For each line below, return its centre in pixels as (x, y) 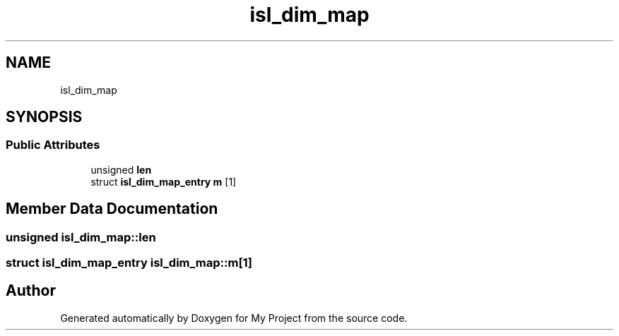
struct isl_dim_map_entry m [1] (164, 181)
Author (31, 291)
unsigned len (121, 169)
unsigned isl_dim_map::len (81, 237)
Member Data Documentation (112, 209)
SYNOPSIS (44, 117)
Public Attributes (53, 145)
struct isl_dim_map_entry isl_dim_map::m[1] (129, 263)
